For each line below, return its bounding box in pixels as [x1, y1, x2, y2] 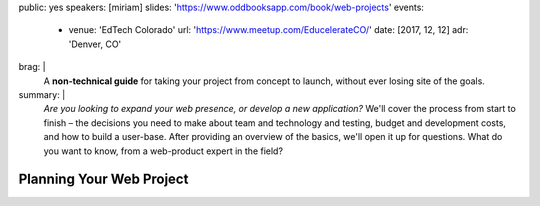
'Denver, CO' [68, 38, 122, 50]
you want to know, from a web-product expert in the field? [43, 145, 284, 157]
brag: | [18, 61, 46, 73]
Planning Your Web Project [18, 171, 189, 188]
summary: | [18, 88, 66, 100]
